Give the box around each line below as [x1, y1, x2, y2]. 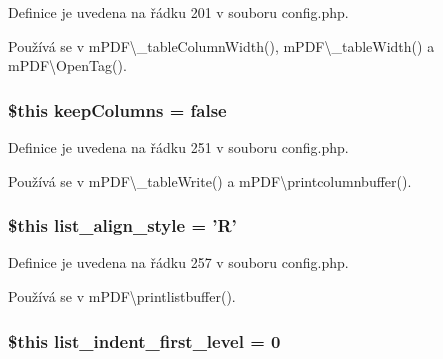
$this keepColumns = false [8, 97, 227, 122]
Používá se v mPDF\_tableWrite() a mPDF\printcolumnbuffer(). [8, 170, 412, 191]
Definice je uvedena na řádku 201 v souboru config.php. [8, 2, 349, 22]
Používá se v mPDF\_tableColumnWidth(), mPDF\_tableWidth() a [8, 35, 435, 56]
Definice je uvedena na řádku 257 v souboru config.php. [8, 252, 349, 273]
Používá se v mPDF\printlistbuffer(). [8, 286, 236, 306]
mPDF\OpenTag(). [8, 55, 127, 76]
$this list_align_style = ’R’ [8, 213, 237, 238]
